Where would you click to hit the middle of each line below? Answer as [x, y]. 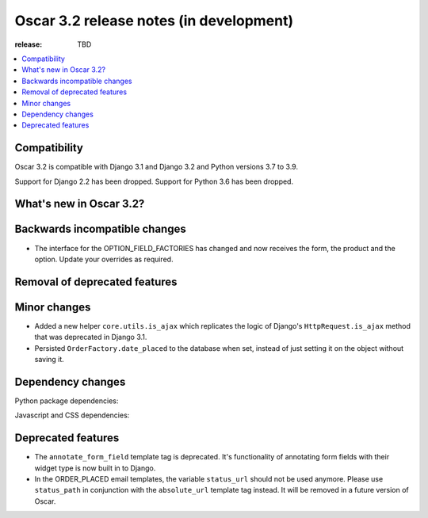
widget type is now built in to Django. [95, 468]
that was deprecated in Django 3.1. [91, 337]
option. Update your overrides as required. [104, 259]
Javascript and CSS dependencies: [72, 415]
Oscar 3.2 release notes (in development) [154, 21]
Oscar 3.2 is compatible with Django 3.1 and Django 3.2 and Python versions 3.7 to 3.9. [157, 167]
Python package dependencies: [67, 401]
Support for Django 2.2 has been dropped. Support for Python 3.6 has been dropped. [154, 181]
